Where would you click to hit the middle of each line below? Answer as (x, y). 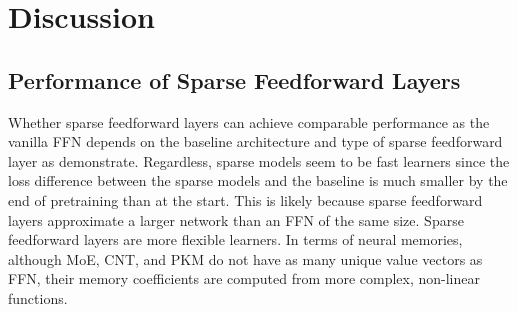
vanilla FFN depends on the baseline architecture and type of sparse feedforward (255, 141)
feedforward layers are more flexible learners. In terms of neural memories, (235, 239)
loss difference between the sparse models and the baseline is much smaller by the (258, 180)
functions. (38, 297)
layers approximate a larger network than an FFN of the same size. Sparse (236, 219)
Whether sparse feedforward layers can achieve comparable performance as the (249, 121)
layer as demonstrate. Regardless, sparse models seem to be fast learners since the (259, 160)
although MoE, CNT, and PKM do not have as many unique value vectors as (245, 258)
